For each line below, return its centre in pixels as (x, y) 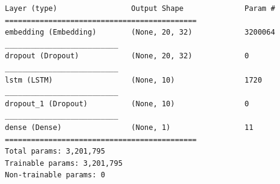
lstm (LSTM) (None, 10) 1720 (134, 80)
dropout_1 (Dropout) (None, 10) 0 (127, 104)
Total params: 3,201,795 (55, 152)
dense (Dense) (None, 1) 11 (129, 127)
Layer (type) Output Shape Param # (140, 9)
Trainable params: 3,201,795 (64, 163)
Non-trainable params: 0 (55, 175)
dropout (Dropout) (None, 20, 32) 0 (127, 56)
